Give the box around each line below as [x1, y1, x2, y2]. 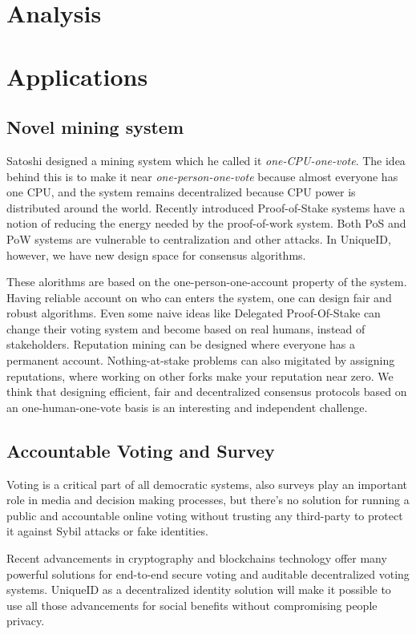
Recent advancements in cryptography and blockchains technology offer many [6, 550, 387, 567]
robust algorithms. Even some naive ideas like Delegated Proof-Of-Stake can [6, 305, 381, 321]
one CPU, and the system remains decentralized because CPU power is [6, 184, 356, 200]
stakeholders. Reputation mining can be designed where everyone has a [6, 336, 355, 353]
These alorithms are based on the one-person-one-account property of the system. [6, 273, 407, 290]
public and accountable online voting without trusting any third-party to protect [6, 507, 403, 523]
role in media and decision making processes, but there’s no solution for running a [6, 491, 410, 508]
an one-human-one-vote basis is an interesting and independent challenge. [6, 398, 368, 415]
